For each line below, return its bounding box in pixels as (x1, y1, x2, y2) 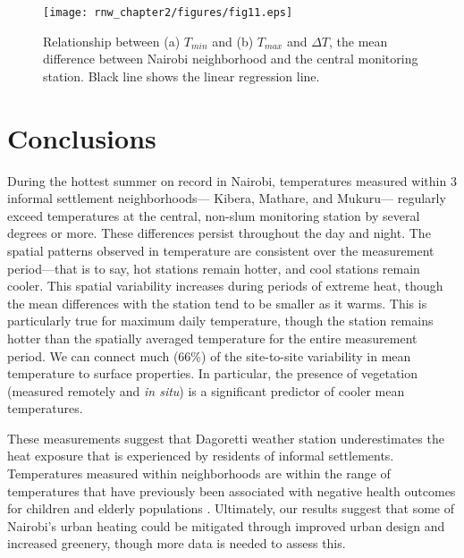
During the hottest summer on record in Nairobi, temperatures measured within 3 (7, 171, 457, 190)
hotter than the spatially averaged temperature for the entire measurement (7, 328, 418, 347)
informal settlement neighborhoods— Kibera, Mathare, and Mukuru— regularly (7, 189, 446, 207)
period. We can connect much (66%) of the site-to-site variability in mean (7, 346, 411, 365)
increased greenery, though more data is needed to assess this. (7, 534, 346, 553)
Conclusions (7, 119, 156, 156)
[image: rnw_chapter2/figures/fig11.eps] (43, 6, 293, 19)
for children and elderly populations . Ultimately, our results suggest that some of (7, 499, 455, 518)
